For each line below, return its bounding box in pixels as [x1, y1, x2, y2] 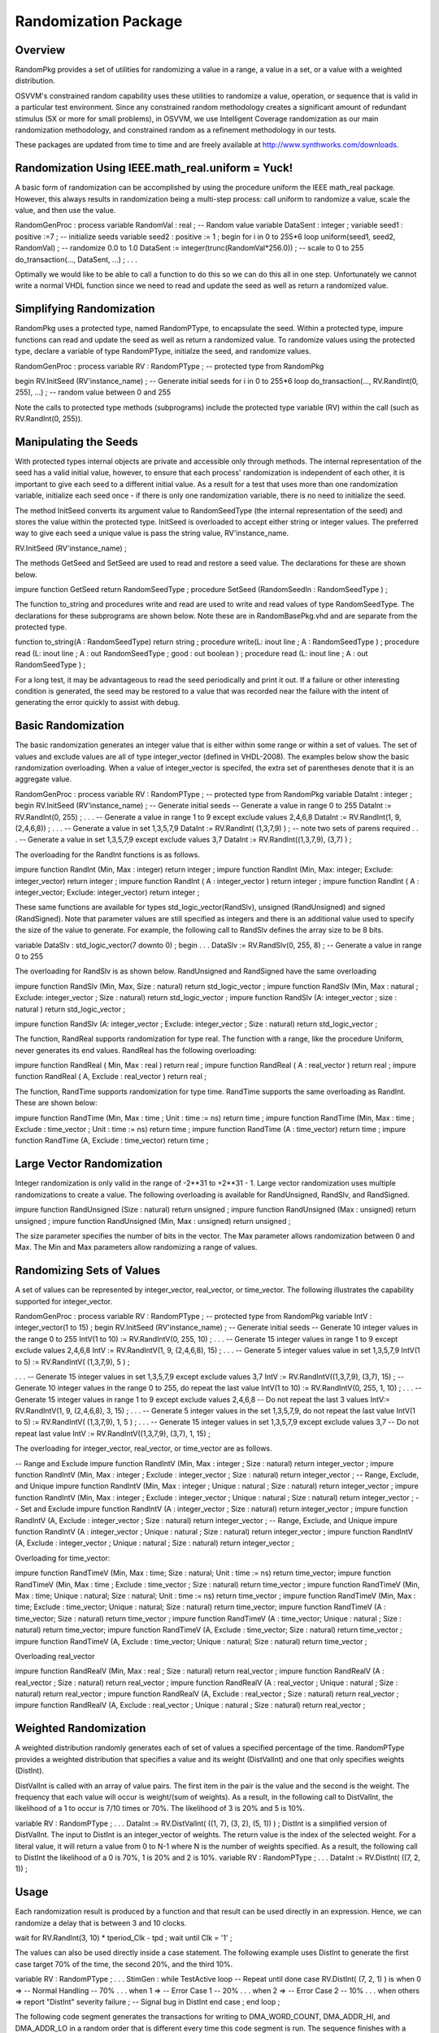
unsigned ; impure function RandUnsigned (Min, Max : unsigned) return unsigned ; [15, 1216, 291, 1225]
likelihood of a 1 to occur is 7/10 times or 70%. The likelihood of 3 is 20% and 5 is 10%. [15, 1804, 305, 1813]
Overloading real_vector [15, 1651, 95, 1661]
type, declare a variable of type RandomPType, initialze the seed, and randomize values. [15, 346, 311, 356]
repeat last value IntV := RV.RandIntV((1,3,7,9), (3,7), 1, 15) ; [15, 1428, 211, 1439]
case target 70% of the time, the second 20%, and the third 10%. [15, 1959, 233, 1969]
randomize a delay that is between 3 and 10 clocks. [15, 1918, 187, 1927]
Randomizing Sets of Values [15, 1264, 161, 1278]
